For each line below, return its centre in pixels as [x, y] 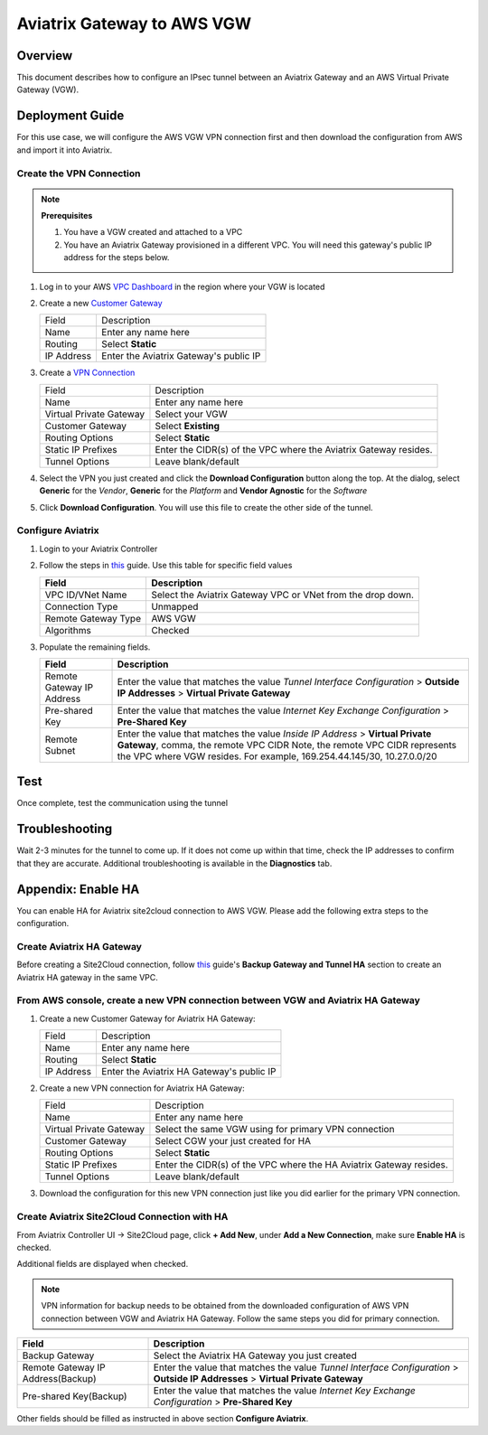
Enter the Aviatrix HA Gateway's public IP [188, 1072]
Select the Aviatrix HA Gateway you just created [255, 1355]
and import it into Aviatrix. [65, 150]
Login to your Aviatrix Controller [99, 549]
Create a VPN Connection [87, 373]
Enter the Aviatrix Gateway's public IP [181, 356]
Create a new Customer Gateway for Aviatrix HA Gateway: [148, 1018]
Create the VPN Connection [79, 174]
